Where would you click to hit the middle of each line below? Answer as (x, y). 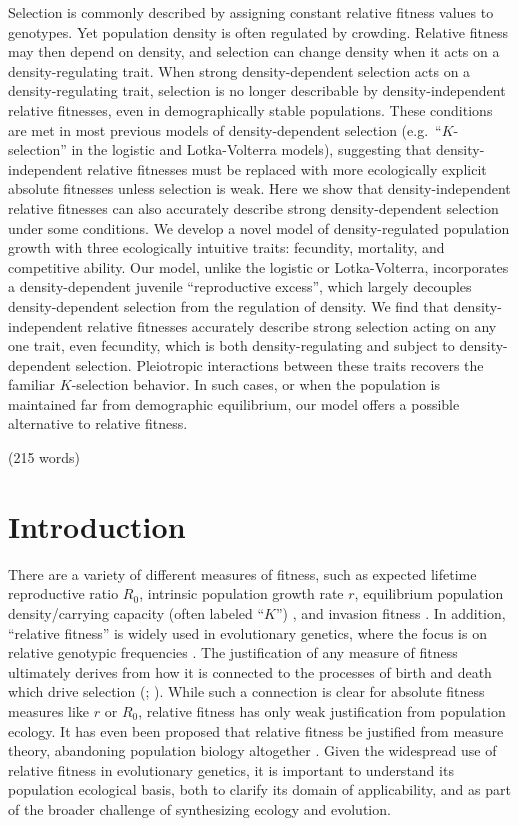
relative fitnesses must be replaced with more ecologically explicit (287, 168)
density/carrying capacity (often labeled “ (136, 612)
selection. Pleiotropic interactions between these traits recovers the (279, 364)
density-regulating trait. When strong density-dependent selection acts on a (239, 70)
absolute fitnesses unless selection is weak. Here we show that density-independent (259, 188)
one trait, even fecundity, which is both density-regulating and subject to (231, 345)
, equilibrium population (429, 593)
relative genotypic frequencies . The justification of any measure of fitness (233, 652)
